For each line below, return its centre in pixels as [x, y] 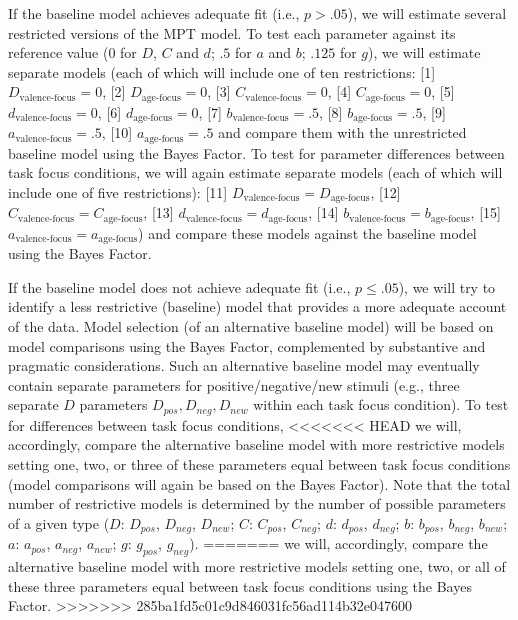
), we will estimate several [427, 13]
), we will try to [447, 286]
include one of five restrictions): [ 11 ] [118, 191]
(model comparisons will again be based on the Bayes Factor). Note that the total [259, 483]
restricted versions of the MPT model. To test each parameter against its [232, 32]
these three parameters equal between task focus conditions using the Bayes [240, 585]
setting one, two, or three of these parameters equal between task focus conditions [259, 464]
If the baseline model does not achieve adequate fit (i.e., [179, 286]
